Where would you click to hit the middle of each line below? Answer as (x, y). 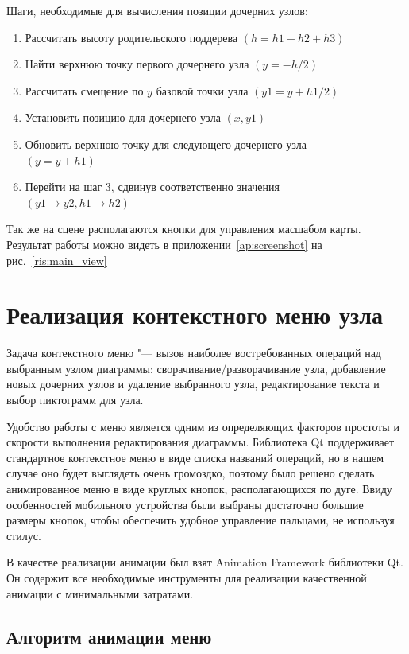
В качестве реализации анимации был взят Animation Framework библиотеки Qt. (205, 562)
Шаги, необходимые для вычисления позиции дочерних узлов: (157, 10)
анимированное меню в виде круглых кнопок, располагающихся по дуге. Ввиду (199, 489)
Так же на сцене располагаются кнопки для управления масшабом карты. (184, 229)
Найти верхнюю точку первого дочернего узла (137, 64)
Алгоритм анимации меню (109, 636)
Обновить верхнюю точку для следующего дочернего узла (166, 144)
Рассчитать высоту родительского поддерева (131, 37)
